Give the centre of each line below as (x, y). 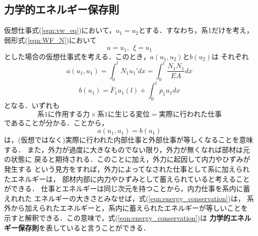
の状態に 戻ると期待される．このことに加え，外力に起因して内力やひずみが (127, 159)
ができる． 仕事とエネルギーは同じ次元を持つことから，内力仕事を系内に (124, 188)
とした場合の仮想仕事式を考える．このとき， (77, 56)
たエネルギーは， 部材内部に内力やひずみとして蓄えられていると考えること (127, 178)
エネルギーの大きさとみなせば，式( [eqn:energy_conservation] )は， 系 (144, 198)
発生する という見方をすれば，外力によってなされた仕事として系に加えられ (127, 169)
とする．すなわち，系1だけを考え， (196, 30)
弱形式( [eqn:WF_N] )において (51, 40)
